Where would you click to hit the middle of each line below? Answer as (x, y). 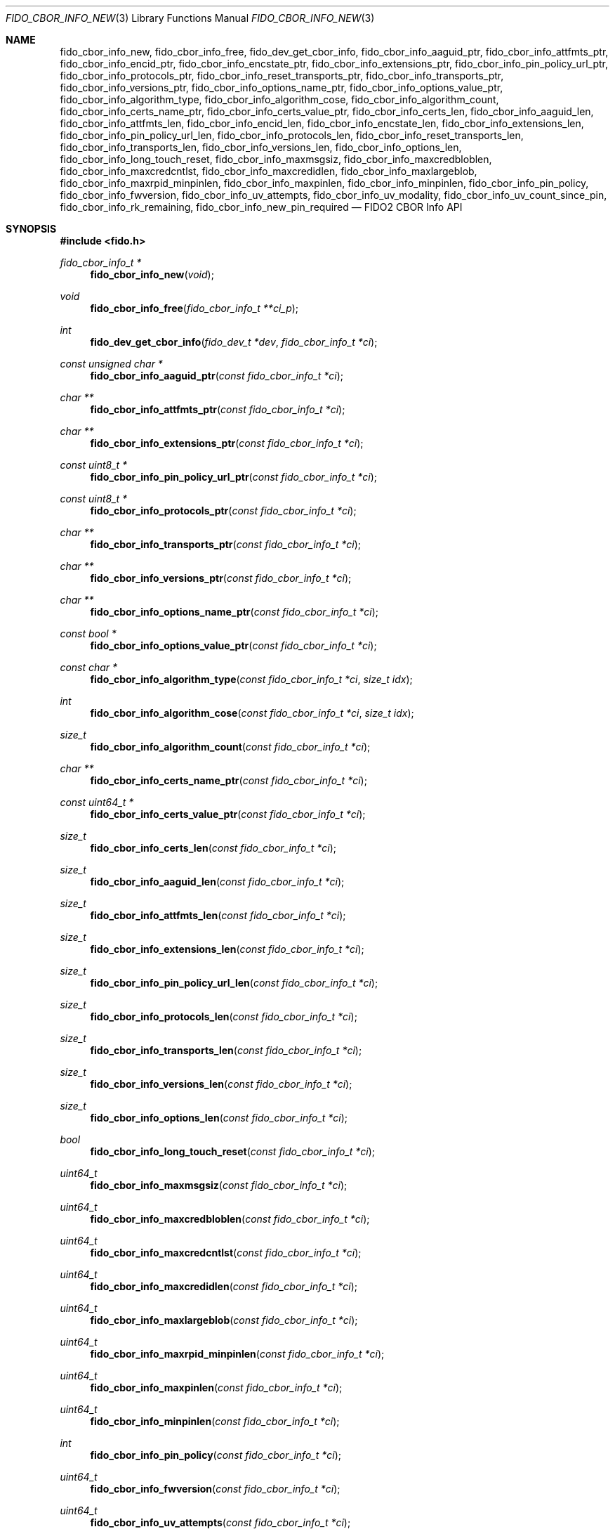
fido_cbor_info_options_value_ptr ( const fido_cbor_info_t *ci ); (233, 645)
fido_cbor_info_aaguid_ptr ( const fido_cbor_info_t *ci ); (217, 376)
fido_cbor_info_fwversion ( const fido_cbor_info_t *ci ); (215, 1489)
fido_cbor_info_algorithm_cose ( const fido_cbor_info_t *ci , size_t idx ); (252, 713)
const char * (89, 667)
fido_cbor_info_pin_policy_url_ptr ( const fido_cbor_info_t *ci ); (233, 477)
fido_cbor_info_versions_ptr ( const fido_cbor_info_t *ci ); (221, 578)
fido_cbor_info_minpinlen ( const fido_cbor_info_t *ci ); (215, 1421)
